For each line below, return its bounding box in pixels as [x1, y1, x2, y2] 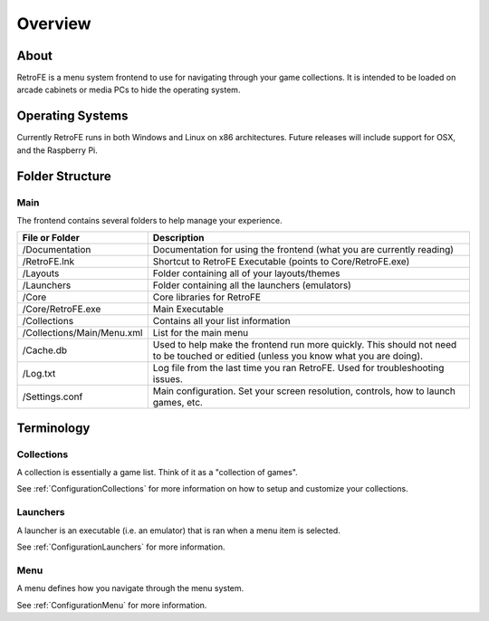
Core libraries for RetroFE [152, 291, 262, 303]
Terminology [16, 420, 91, 435]
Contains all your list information [152, 315, 291, 328]
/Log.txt [22, 368, 56, 380]
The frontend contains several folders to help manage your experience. [16, 215, 283, 225]
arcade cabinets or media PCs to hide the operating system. [16, 84, 241, 95]
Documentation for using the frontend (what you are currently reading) [152, 244, 455, 256]
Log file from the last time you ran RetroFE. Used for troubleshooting [152, 362, 445, 375]
